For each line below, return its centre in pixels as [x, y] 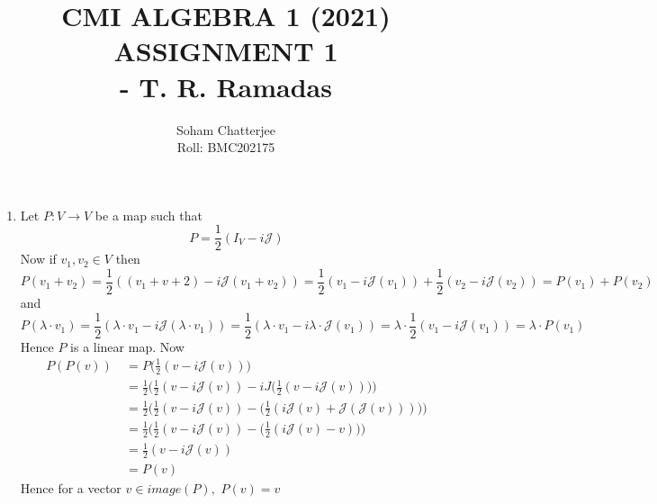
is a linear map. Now [127, 346]
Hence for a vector [71, 488]
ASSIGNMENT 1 [226, 51]
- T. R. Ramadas [226, 86]
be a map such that [148, 215]
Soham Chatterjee [226, 129]
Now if [38, 259]
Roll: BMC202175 [226, 147]
